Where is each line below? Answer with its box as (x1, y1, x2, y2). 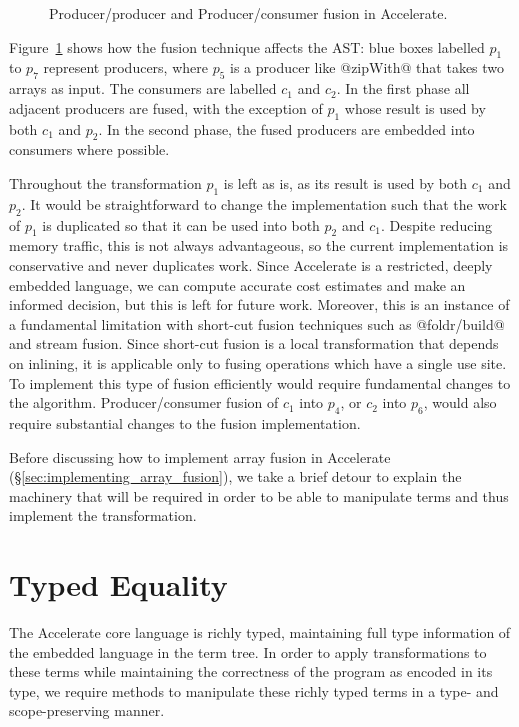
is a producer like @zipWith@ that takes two (230, 57, 505, 78)
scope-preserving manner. (9, 700, 165, 721)
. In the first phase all (336, 78, 470, 99)
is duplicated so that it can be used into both (42, 214, 320, 235)
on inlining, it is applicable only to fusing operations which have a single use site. (9, 352, 507, 373)
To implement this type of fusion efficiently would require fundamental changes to (9, 372, 511, 393)
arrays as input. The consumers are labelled (9, 78, 277, 99)
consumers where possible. (9, 139, 170, 160)
